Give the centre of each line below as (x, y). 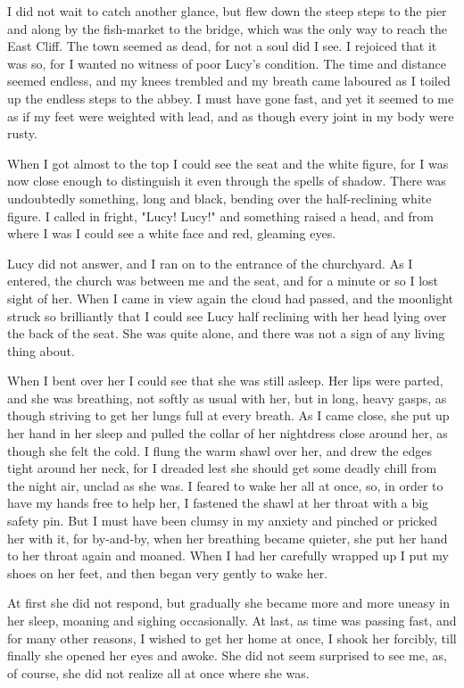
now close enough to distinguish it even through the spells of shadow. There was (227, 181)
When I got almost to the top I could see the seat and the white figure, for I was (228, 163)
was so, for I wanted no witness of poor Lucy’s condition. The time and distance (227, 63)
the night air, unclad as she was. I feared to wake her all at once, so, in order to (225, 485)
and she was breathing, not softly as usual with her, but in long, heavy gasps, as (227, 398)
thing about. (41, 350)
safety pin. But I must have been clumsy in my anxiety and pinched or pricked (222, 521)
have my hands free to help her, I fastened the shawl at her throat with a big (218, 503)
